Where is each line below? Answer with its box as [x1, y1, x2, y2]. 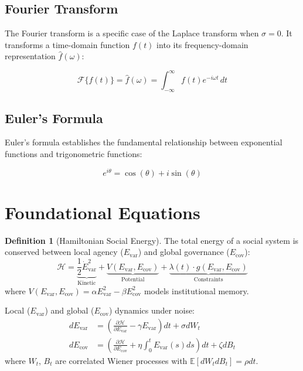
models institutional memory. [144, 284, 249, 297]
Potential [121, 277, 145, 283]
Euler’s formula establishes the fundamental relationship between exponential [5, 136, 282, 148]
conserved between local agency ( [5, 246, 124, 258]
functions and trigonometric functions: [5, 148, 142, 160]
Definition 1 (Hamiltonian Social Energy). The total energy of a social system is [5, 234, 299, 246]
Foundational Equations [5, 200, 200, 224]
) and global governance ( [138, 246, 230, 258]
